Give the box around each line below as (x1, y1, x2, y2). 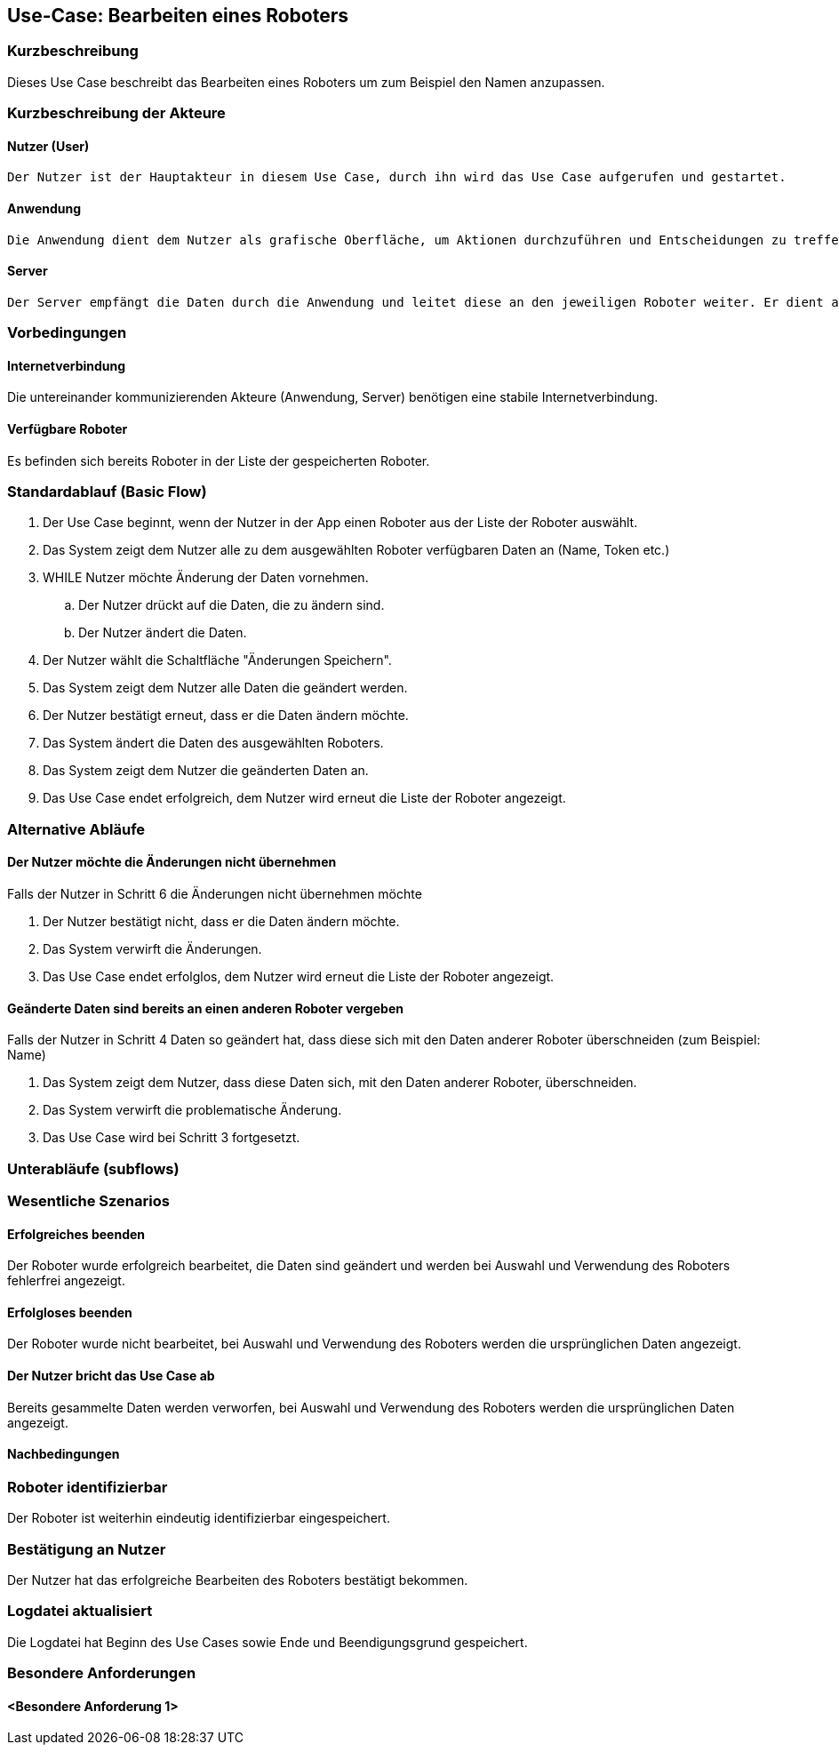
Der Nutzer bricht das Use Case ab (7, 1368, 215, 1383)
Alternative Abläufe (7, 820, 146, 838)
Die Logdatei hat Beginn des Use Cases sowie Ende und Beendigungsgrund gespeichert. (7, 1634, 528, 1650)
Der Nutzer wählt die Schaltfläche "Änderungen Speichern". (43, 652, 392, 668)
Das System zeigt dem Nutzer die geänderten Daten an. (43, 763, 369, 779)
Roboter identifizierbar (7, 1477, 168, 1496)
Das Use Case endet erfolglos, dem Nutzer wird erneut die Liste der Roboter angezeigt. (43, 968, 555, 984)
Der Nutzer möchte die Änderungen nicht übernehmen (7, 854, 337, 870)
